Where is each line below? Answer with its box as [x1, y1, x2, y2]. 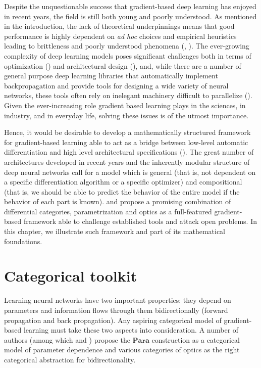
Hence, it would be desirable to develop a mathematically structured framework [4, 127, 251, 137]
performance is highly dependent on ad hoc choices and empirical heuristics [4, 30, 237, 41]
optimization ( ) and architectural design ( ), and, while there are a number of [4, 60, 241, 71]
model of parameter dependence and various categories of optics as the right [4, 344, 240, 355]
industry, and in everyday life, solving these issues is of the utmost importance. [4, 110, 249, 120]
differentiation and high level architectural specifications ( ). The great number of [4, 147, 254, 157]
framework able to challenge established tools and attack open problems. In [23, 216, 257, 226]
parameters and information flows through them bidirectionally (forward [4, 304, 228, 315]
